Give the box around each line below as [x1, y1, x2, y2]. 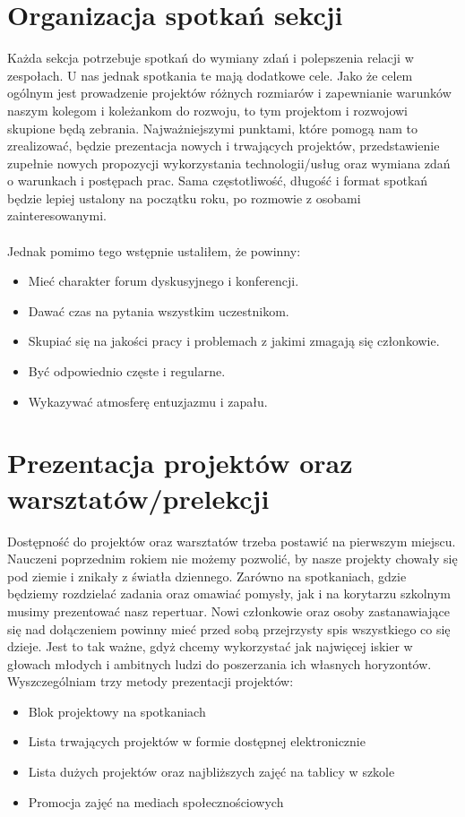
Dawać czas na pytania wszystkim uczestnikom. [28, 301, 289, 320]
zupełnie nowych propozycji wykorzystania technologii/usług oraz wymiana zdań [7, 153, 451, 172]
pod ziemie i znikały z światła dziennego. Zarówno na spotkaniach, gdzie [7, 566, 407, 585]
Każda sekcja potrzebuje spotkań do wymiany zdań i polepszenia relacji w [7, 48, 414, 67]
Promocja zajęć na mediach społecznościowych [28, 792, 284, 811]
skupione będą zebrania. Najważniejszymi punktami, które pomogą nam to [7, 118, 418, 137]
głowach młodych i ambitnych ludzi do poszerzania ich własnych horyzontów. [7, 654, 432, 673]
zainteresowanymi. [7, 206, 107, 225]
